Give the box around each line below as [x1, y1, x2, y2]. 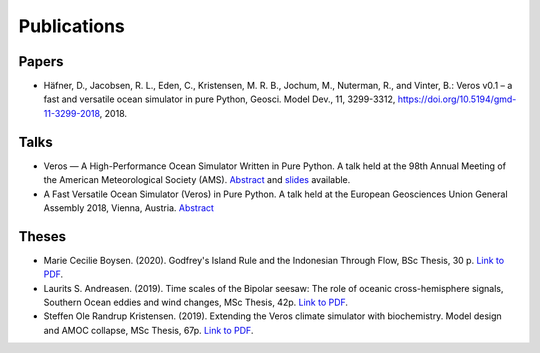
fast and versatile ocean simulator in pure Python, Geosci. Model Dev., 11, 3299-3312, [43, 93, 396, 105]
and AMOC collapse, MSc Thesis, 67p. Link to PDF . [43, 324, 254, 336]
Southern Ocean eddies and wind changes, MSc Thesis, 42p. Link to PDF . [43, 296, 349, 308]
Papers [18, 53, 64, 70]
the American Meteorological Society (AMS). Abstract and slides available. [43, 174, 351, 186]
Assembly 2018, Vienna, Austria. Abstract [43, 201, 215, 214]
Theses [18, 228, 67, 245]
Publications [18, 15, 125, 37]
